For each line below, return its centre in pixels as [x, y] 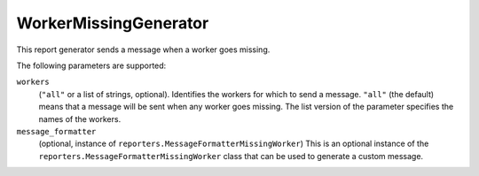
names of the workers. [80, 119]
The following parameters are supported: [91, 65]
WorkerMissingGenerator [113, 23]
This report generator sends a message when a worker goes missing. [143, 50]
